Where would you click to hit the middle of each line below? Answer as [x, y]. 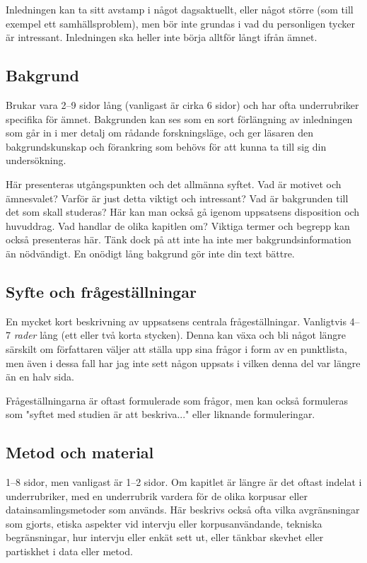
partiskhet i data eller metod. [69, 551]
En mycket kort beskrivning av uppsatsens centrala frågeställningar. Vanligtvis [176, 321]
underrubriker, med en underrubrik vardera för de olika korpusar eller [157, 495]
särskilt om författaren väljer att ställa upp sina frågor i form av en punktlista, [176, 348]
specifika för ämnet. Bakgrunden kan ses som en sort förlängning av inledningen [179, 118]
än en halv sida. [40, 377]
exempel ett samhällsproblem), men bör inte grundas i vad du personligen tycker [181, 23]
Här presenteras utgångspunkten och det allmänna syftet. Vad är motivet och [174, 184]
